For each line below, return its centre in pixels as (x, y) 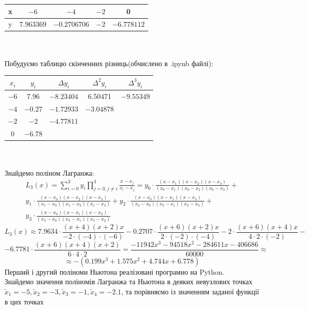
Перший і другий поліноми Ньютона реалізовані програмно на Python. (115, 271)
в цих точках (24, 301)
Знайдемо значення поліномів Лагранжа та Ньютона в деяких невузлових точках (128, 281)
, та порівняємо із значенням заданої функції (190, 292)
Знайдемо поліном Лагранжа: (49, 172)
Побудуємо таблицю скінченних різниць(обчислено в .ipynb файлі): (109, 63)
